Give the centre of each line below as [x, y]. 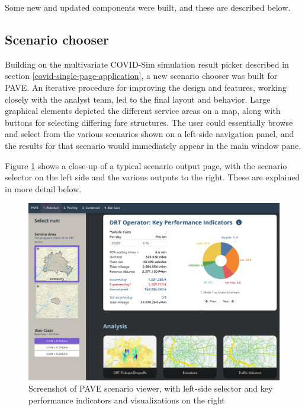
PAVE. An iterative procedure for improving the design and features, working [146, 87]
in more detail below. [43, 188]
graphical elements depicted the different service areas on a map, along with [143, 111]
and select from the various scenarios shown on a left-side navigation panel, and [150, 134]
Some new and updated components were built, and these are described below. [148, 7]
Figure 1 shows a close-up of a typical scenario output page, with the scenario [146, 165]
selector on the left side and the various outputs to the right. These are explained [152, 177]
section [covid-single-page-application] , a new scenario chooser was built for [141, 76]
